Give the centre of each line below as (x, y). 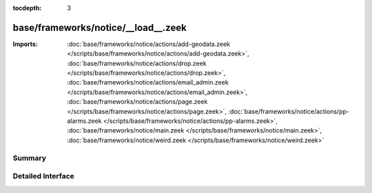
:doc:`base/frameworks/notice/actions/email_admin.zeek (148, 82)
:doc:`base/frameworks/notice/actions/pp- (289, 111)
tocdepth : (27, 8)
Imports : (25, 44)
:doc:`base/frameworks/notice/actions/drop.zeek (137, 63)
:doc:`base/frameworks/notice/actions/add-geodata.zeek (149, 44)
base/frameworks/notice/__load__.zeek (100, 27)
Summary (30, 158)
